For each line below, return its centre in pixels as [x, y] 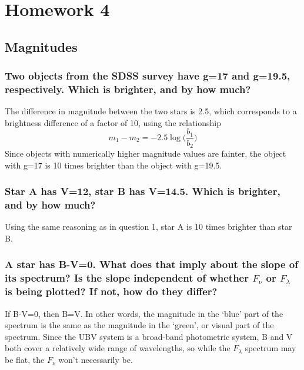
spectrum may [270, 348]
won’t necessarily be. [96, 360]
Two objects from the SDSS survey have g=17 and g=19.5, [148, 76]
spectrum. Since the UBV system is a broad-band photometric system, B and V [149, 336]
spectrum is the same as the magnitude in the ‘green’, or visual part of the [139, 325]
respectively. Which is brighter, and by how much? [128, 89]
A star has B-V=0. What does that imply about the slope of [151, 264]
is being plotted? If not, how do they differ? [111, 291]
